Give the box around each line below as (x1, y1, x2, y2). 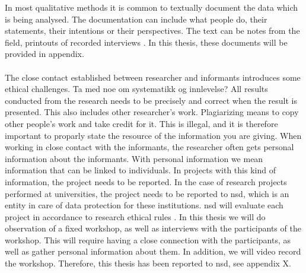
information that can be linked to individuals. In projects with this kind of (5, 164, 276, 176)
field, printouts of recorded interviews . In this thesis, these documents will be (5, 36, 288, 48)
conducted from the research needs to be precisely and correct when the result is (5, 94, 297, 106)
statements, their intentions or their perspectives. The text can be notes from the (5, 24, 300, 37)
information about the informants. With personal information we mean (5, 152, 263, 164)
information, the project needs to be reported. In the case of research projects (5, 175, 287, 188)
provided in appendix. (5, 47, 84, 60)
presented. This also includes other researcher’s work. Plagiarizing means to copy (5, 106, 299, 118)
